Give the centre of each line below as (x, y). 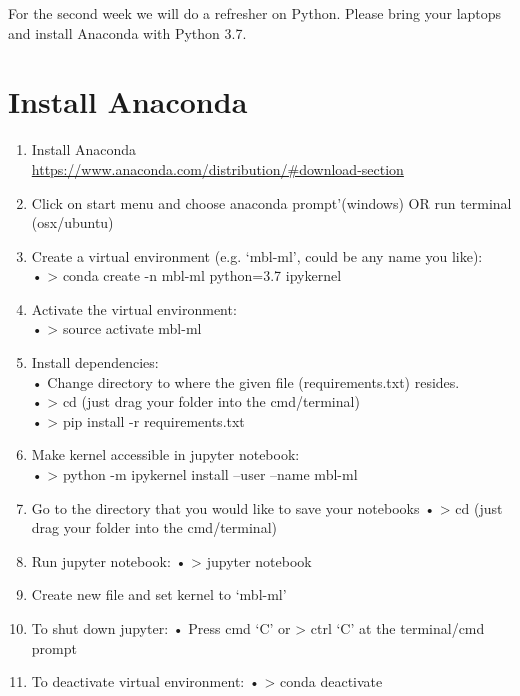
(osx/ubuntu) (72, 222)
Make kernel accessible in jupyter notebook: (165, 454)
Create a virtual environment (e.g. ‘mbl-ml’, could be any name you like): (257, 255)
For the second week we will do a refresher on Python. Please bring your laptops (255, 13)
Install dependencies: (95, 362)
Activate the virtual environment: (134, 308)
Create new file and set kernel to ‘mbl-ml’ (159, 594)
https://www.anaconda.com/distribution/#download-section (217, 168)
